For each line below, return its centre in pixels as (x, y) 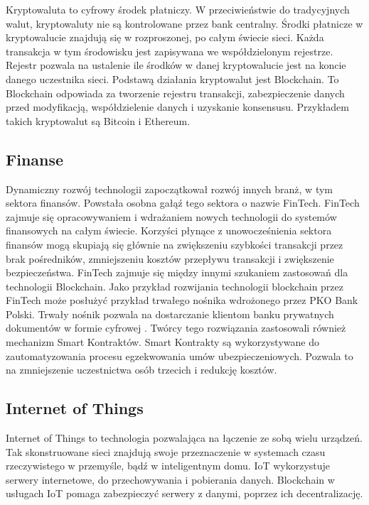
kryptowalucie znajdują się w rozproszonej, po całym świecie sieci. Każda (165, 37)
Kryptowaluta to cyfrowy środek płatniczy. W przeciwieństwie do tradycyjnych (178, 9)
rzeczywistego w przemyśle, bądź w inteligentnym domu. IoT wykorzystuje (168, 466)
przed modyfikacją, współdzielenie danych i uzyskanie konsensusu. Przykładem (177, 107)
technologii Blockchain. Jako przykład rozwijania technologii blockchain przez (175, 286)
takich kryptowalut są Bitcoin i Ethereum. (98, 120)
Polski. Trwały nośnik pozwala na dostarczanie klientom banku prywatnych (170, 314)
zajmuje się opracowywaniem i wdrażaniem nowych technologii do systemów (171, 216)
